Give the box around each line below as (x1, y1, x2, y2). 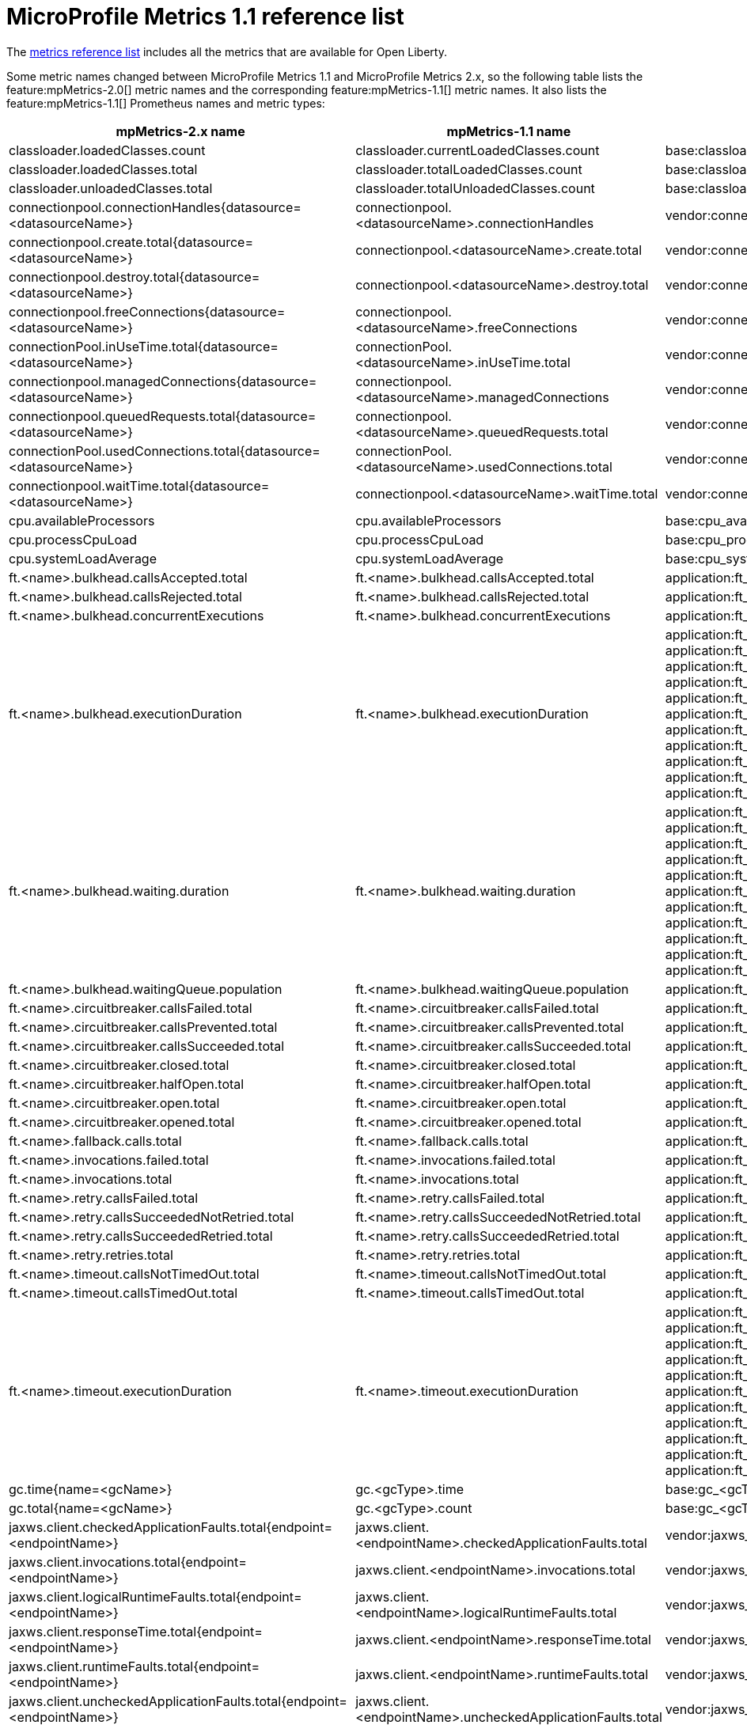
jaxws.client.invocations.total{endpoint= (9, 1553, 247, 1570)
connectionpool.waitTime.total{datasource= (9, 477, 270, 494)
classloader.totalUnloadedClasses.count (355, 180, 595, 196)
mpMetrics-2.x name (116, 123, 245, 139)
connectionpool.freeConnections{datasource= (9, 303, 286, 320)
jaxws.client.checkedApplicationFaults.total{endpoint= (9, 1518, 333, 1535)
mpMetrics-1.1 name (446, 123, 571, 139)
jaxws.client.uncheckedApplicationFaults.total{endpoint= (9, 1693, 347, 1709)
